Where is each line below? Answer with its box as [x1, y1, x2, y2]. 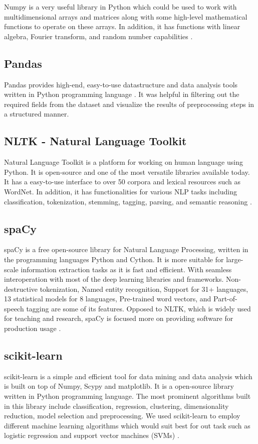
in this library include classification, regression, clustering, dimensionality [4, 400, 229, 411]
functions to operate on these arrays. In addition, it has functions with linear [4, 21, 240, 32]
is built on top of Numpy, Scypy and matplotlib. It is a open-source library [4, 381, 234, 391]
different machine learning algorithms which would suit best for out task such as [4, 420, 250, 430]
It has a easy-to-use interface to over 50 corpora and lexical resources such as [4, 176, 241, 187]
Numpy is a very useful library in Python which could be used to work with [4, 2, 237, 12]
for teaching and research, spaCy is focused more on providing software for [4, 313, 233, 323]
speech [4, 303, 24, 313]
